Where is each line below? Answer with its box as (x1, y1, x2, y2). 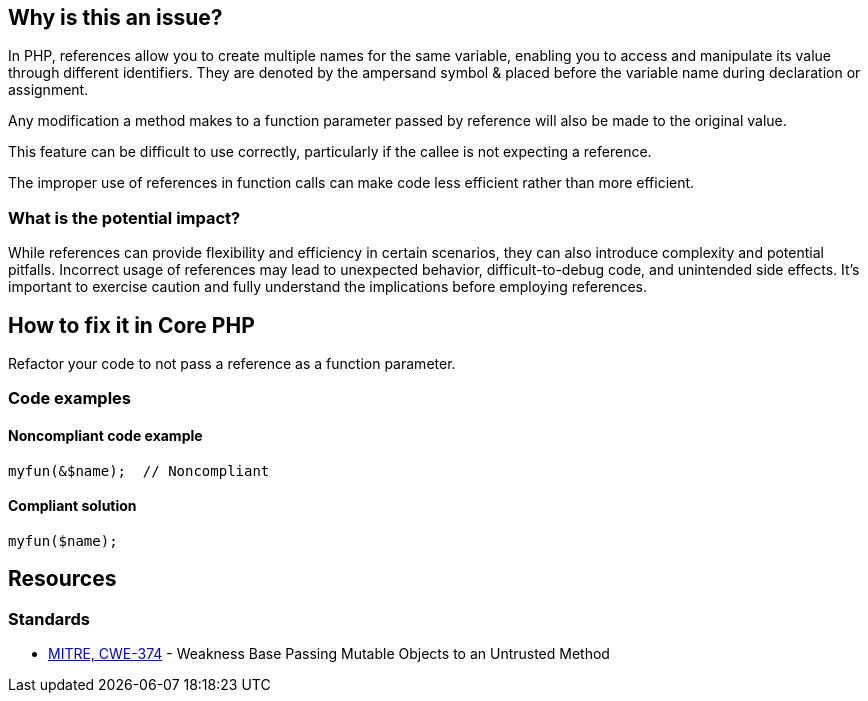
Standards (8, 608, 91, 629)
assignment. (8, 81, 89, 99)
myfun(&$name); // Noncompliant (8, 462, 270, 479)
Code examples (8, 388, 132, 409)
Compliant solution (8, 497, 137, 515)
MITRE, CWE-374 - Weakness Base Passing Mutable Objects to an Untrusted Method (48, 645, 610, 663)
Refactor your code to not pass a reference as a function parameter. (8, 355, 456, 373)
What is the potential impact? (8, 207, 241, 228)
